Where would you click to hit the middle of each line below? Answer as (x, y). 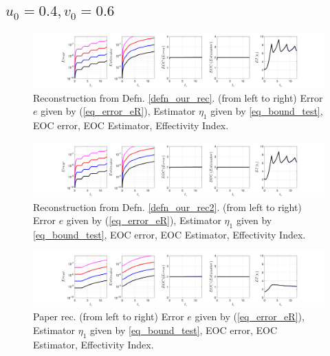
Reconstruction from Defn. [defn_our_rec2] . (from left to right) (167, 207)
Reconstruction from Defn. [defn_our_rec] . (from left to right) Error (178, 97)
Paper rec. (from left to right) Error (109, 316)
